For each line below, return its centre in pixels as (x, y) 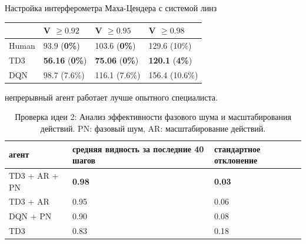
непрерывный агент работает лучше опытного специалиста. (111, 97)
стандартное (237, 148)
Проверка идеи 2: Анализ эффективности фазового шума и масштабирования (153, 117)
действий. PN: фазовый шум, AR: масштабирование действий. (153, 128)
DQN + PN (30, 216)
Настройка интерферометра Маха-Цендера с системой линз (111, 8)
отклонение (236, 160)
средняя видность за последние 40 (138, 148)
